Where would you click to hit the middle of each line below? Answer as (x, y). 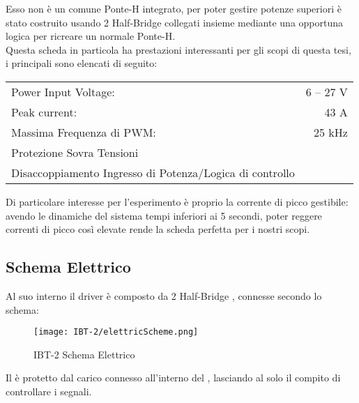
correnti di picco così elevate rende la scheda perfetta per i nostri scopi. (158, 229)
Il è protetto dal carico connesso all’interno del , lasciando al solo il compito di (173, 378)
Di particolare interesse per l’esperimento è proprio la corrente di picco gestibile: (177, 201)
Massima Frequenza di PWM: (84, 132)
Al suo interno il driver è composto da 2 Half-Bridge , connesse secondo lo (164, 295)
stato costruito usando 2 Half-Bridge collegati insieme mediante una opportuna (175, 22)
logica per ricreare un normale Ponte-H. (91, 36)
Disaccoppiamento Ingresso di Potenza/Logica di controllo (153, 172)
